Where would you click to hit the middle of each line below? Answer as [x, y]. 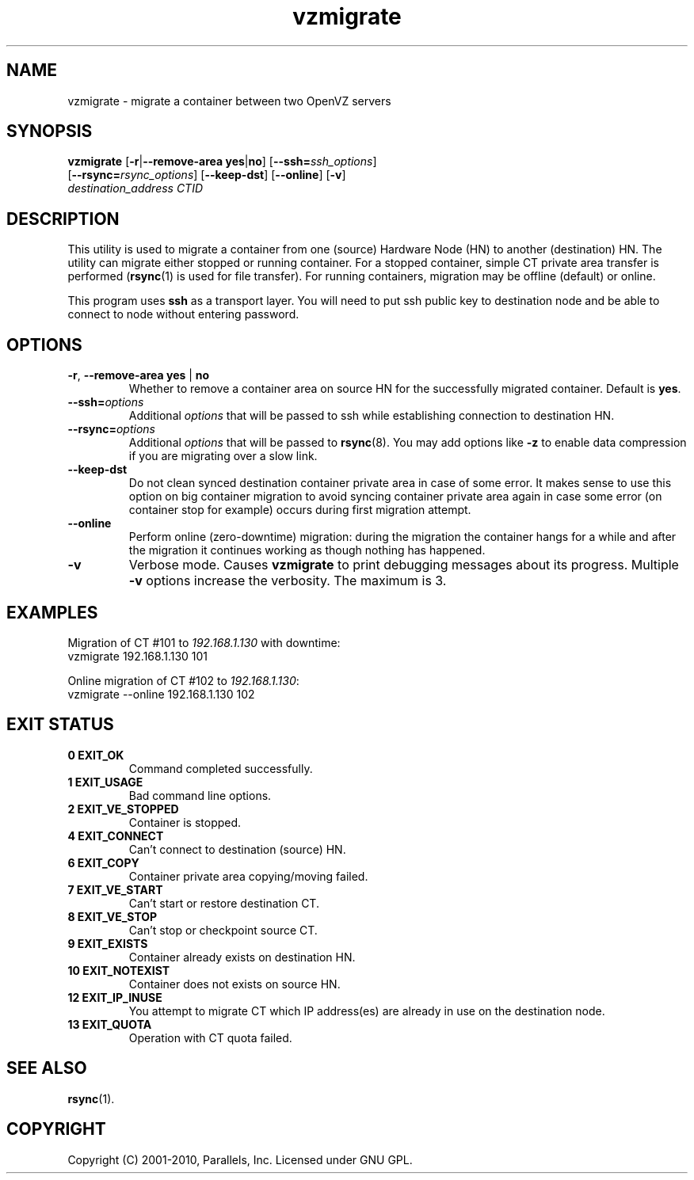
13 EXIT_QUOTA [110, 1024]
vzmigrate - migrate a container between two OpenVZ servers [229, 101]
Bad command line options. [200, 795]
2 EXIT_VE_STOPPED [123, 809]
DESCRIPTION [63, 219]
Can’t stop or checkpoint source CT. [223, 930]
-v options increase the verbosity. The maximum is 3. [288, 581]
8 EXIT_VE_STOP [112, 916]
